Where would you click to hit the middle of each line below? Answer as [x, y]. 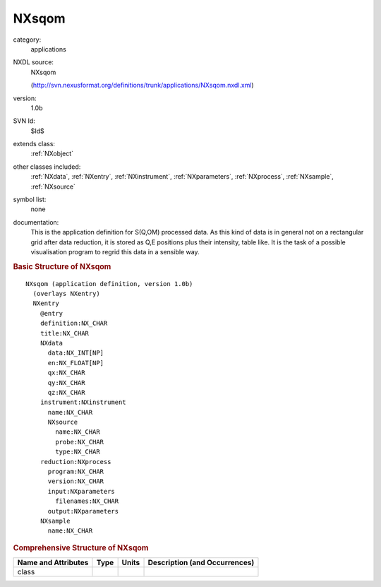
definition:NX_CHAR [74, 324]
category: [27, 40]
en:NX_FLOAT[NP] [76, 363]
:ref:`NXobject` [52, 154]
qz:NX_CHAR [66, 392]
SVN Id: [24, 121]
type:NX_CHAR [78, 452]
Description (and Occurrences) [201, 563]
